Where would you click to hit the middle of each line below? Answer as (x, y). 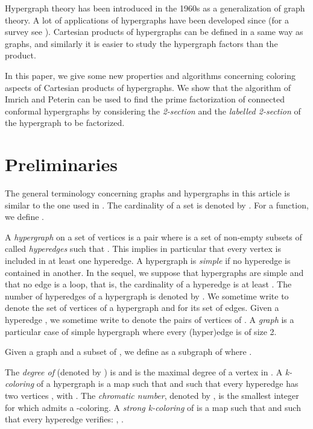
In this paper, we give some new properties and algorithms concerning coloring (150, 75)
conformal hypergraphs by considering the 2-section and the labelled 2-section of (153, 111)
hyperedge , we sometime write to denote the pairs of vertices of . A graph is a (150, 319)
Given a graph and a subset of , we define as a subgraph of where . (128, 352)
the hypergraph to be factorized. (65, 123)
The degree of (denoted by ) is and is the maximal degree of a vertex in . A (144, 371)
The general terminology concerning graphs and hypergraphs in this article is (147, 193)
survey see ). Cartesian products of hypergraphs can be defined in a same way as (154, 32)
